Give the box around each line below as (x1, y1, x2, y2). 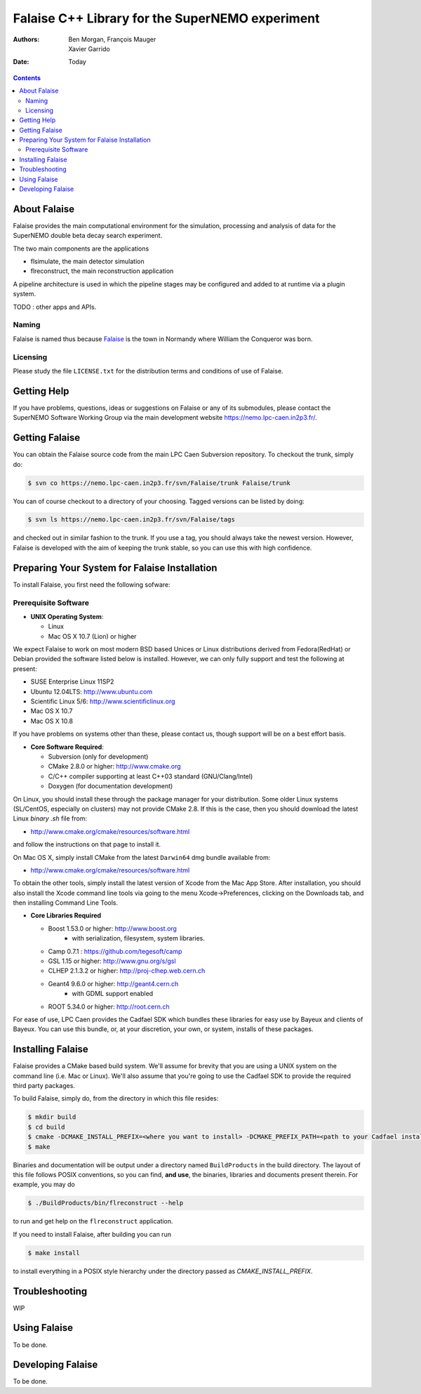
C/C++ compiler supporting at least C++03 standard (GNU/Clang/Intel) (48, 772, 253, 781)
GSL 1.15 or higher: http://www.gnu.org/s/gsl (48, 957, 176, 965)
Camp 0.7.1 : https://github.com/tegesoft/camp (48, 947, 182, 955)
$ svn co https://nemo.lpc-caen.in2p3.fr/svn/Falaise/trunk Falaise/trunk (27, 479, 291, 487)
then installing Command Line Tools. (13, 898, 119, 907)
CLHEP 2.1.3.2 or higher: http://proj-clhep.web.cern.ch (48, 967, 206, 975)
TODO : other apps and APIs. (13, 303, 97, 311)
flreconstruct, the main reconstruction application (30, 267, 174, 275)
